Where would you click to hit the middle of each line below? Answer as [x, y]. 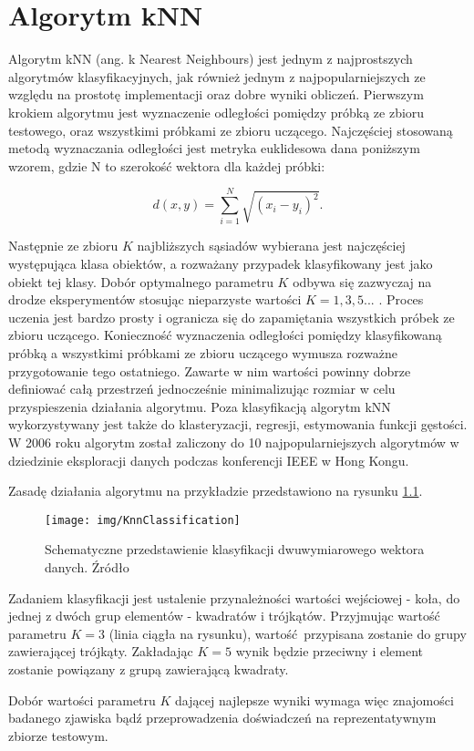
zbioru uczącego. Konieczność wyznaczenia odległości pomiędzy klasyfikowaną [225, 335]
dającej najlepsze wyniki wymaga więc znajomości [314, 700]
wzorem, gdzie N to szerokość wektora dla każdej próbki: [167, 165]
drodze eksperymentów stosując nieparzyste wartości [155, 299]
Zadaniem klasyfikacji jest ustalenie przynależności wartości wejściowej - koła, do [234, 597]
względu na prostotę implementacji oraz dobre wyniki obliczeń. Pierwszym [216, 94]
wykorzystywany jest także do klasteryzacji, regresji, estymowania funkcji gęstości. [238, 424]
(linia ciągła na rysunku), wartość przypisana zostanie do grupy [288, 633]
